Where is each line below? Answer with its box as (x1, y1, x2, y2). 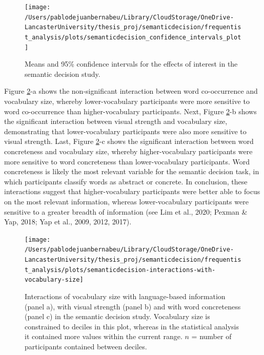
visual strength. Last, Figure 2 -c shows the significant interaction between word (4, 136, 254, 147)
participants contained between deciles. (25, 341, 147, 352)
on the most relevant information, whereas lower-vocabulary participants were (4, 196, 249, 206)
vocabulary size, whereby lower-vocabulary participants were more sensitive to (4, 96, 250, 107)
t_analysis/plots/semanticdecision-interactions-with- (25, 266, 216, 274)
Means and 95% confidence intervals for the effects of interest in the (25, 58, 238, 69)
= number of (191, 331, 232, 342)
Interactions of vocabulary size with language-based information (25, 291, 226, 302)
